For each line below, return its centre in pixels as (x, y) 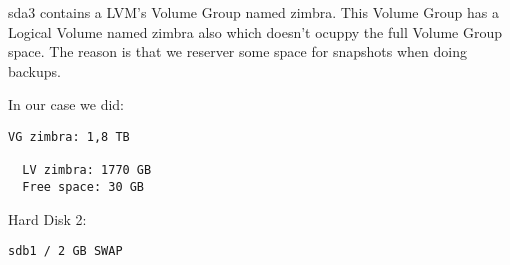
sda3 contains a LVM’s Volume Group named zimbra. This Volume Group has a (253, 12)
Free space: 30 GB (83, 186)
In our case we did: (66, 104)
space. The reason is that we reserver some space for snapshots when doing (237, 51)
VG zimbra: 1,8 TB (69, 136)
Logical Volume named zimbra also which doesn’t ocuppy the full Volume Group (255, 31)
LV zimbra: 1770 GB (87, 170)
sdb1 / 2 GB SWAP (65, 251)
